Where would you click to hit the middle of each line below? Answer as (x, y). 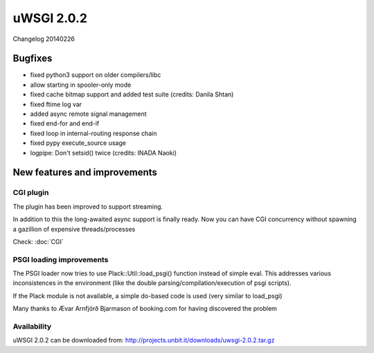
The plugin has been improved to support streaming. (88, 206)
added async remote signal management (88, 114)
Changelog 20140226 (44, 39)
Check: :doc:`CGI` (38, 241)
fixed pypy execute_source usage (78, 143)
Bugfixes (33, 59)
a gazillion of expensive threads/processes (74, 229)
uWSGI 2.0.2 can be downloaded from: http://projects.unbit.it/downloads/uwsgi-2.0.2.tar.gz (144, 341)
